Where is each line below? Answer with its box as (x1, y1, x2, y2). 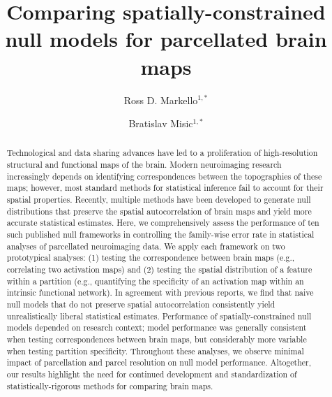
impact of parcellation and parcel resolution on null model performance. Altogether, (6, 356, 312, 368)
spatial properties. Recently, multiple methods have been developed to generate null (6, 194, 311, 205)
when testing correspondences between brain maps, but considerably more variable (6, 333, 307, 345)
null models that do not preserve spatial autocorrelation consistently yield (6, 298, 276, 310)
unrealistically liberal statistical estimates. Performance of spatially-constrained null (6, 310, 312, 322)
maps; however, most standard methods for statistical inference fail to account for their (6, 182, 324, 194)
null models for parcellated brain (5, 24, 327, 53)
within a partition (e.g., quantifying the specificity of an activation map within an (6, 275, 304, 287)
